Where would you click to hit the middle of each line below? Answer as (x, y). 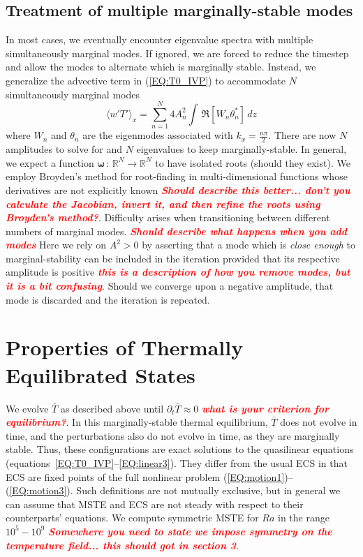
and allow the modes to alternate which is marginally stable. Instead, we (161, 67)
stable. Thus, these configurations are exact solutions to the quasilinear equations (180, 449)
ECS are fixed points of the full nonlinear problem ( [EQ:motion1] (145, 476)
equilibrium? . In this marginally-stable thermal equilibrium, (137, 422)
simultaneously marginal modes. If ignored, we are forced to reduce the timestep (177, 53)
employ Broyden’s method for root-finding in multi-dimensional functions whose (177, 176)
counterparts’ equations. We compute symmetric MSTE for (132, 518)
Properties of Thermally (125, 347)
